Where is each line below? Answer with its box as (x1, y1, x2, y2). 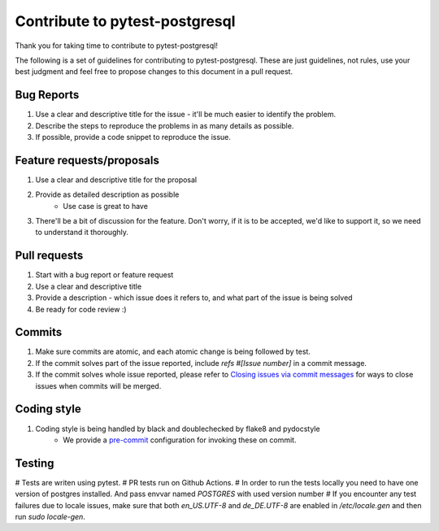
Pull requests (15, 249, 84, 263)
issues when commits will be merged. (35, 381, 162, 390)
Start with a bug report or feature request (35, 270, 174, 280)
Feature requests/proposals (15, 153, 160, 167)
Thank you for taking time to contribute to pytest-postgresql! (15, 41, 219, 50)
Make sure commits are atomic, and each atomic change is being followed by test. (35, 346, 311, 357)
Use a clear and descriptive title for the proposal (35, 175, 198, 185)
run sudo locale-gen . (15, 512, 85, 522)
